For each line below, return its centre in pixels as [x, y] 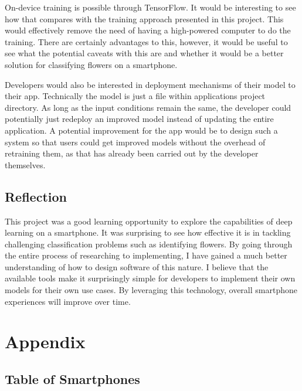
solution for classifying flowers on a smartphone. [91, 64]
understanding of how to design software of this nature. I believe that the [137, 266]
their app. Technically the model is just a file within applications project [135, 96]
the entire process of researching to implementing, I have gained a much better [146, 255]
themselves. [25, 164]
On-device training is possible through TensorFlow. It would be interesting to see [150, 7]
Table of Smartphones [72, 379]
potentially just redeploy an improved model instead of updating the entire [139, 119]
